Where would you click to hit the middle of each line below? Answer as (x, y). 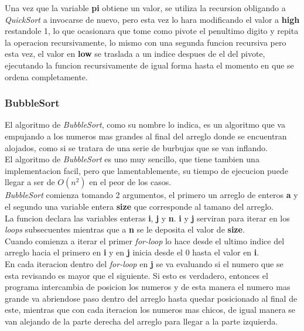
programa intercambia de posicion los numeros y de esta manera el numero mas (148, 287)
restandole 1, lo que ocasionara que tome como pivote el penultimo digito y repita (152, 31)
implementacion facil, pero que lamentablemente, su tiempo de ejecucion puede (146, 170)
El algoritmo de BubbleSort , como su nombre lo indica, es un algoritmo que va (145, 124)
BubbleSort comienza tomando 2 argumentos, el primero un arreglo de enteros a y (151, 195)
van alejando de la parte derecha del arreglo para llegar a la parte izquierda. (141, 321)
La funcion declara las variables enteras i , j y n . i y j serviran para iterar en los (147, 218)
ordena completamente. (46, 76)
